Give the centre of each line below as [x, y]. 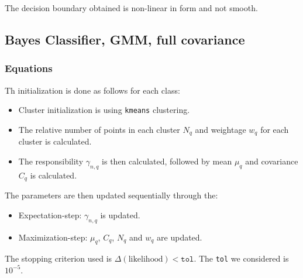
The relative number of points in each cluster [99, 129]
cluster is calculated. [55, 141]
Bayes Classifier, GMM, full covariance [125, 39]
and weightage [221, 129]
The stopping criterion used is [58, 258]
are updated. [180, 237]
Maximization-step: [53, 237]
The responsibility [51, 161]
